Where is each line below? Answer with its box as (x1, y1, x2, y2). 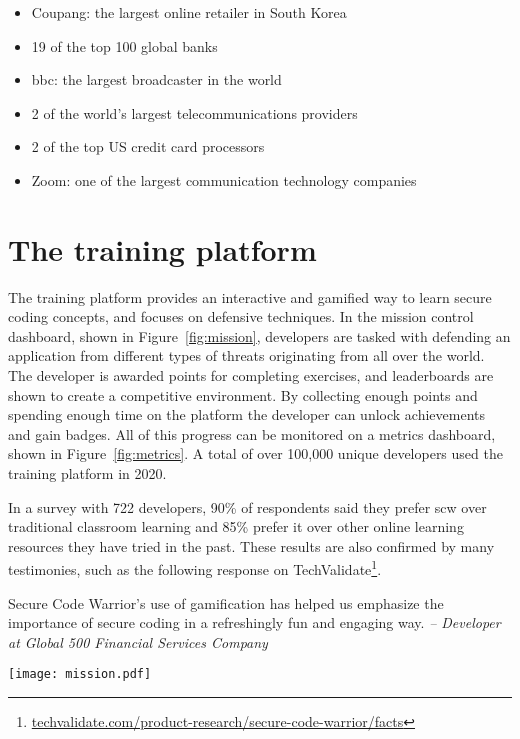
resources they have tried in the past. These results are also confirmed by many (8, 535, 495, 556)
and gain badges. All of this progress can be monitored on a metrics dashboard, (8, 423, 496, 444)
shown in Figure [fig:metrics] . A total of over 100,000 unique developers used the (8, 443, 503, 464)
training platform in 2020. (8, 463, 167, 484)
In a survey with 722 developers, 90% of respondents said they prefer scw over (8, 496, 487, 517)
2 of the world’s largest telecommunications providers (31, 102, 358, 123)
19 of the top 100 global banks (31, 35, 218, 56)
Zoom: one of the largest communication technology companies (31, 169, 417, 190)
